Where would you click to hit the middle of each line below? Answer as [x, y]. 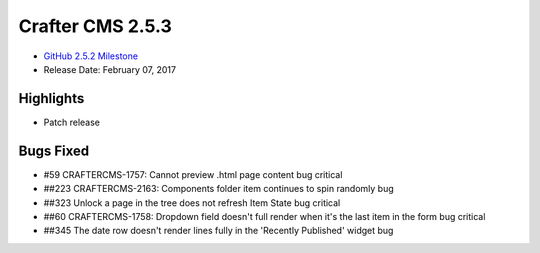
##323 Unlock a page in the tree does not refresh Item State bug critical [192, 202]
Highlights [51, 98]
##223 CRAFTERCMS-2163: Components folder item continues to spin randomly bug [218, 189]
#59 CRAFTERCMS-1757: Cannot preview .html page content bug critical [193, 174]
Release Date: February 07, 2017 [110, 69]
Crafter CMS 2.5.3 [95, 26]
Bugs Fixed [54, 150]
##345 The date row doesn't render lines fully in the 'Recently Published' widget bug [218, 231]
